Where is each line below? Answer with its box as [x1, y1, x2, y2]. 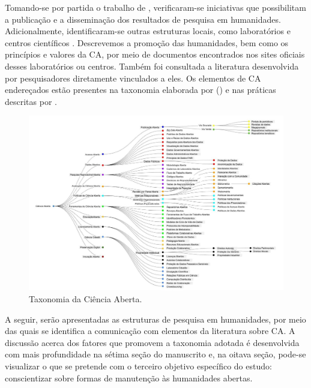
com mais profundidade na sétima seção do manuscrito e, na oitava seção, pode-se [5, 348, 306, 360]
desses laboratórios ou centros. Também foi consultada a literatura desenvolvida [5, 59, 299, 72]
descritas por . [5, 95, 57, 107]
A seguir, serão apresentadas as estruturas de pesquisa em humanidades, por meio [5, 312, 306, 325]
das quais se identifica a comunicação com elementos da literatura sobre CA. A [5, 324, 295, 337]
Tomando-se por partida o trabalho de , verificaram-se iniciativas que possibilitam [5, 1, 306, 13]
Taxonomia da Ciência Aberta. [29, 293, 142, 305]
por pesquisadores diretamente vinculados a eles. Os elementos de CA [5, 71, 261, 84]
